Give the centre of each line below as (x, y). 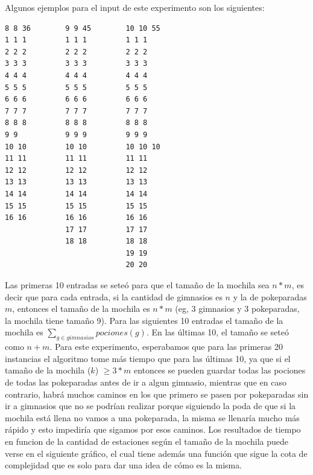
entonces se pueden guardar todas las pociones (220, 370)
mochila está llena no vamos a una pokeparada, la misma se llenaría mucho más (152, 417)
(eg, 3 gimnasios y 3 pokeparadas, (237, 309)
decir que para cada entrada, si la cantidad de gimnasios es (114, 296)
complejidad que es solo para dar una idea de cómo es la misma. (124, 465)
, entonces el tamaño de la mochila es (81, 309)
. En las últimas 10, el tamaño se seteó (217, 332)
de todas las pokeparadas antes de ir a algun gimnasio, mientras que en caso (146, 382)
